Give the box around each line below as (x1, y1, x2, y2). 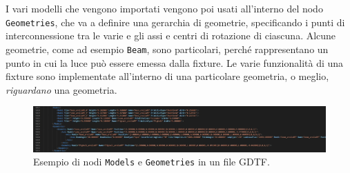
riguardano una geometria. (6, 82, 117, 96)
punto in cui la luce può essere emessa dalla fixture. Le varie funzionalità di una (6, 55, 344, 70)
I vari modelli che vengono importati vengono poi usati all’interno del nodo (6, 1, 323, 15)
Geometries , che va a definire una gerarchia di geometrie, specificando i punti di (6, 14, 345, 29)
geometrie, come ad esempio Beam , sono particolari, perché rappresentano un (6, 41, 329, 56)
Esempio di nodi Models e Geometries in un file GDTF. (33, 154, 270, 169)
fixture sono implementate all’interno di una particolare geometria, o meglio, (6, 69, 329, 83)
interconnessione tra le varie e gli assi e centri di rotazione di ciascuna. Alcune (6, 28, 336, 43)
